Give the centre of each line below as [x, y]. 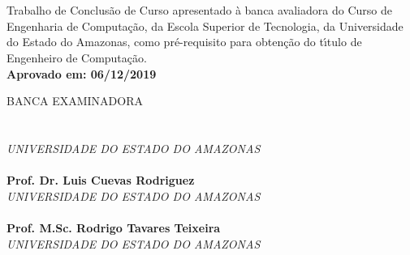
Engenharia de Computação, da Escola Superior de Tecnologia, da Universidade [205, 25]
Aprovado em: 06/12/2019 [82, 73]
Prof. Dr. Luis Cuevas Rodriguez [101, 180]
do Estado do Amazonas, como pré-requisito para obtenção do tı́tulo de [184, 42]
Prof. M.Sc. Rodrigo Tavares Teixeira [114, 227]
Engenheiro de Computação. [77, 57]
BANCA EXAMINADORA [75, 101]
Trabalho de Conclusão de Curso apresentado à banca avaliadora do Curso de [199, 10]
